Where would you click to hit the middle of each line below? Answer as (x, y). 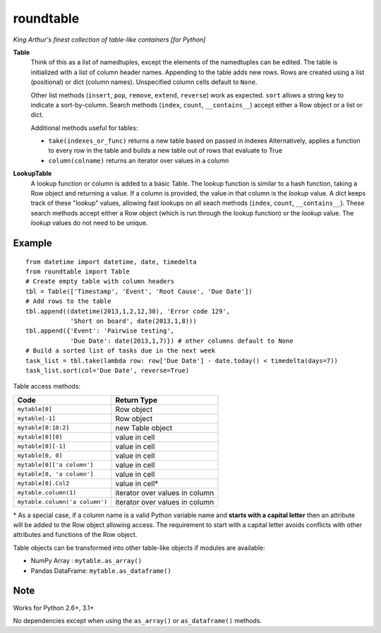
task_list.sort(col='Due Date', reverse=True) (108, 370)
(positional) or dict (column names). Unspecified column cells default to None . (144, 82)
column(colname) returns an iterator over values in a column (139, 160)
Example (32, 243)
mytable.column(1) (47, 493)
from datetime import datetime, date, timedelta (111, 262)
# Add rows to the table (68, 301)
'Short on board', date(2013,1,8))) (133, 321)
